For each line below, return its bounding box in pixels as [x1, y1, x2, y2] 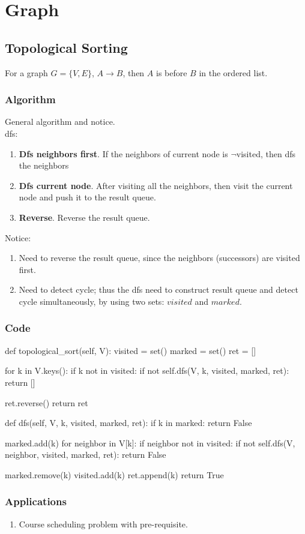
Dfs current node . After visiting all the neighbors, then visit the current [19, 179, 293, 191]
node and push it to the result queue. [19, 191, 156, 203]
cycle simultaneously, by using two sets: [19, 295, 165, 307]
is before [156, 66, 187, 79]
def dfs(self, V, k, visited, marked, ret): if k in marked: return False [5, 416, 252, 429]
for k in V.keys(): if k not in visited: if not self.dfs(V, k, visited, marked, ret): [5, 364, 289, 377]
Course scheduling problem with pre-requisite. [19, 517, 188, 530]
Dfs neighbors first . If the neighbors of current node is [19, 147, 228, 160]
